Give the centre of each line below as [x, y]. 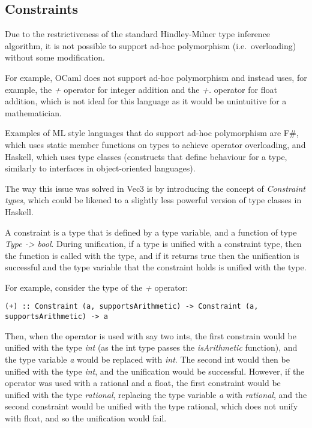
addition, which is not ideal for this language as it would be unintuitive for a [146, 101]
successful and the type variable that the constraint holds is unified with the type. [156, 267]
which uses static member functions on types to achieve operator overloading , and [155, 144]
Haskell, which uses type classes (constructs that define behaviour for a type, [146, 156]
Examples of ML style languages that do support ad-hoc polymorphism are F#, [152, 133]
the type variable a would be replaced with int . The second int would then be [147, 359]
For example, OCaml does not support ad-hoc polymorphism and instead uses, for [156, 77]
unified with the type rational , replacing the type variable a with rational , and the [156, 394]
